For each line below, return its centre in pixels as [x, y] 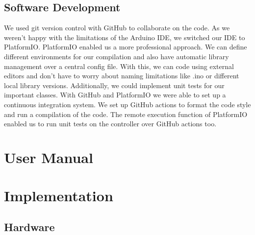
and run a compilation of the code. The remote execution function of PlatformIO [126, 114]
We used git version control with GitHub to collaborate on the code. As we [117, 28]
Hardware [29, 226]
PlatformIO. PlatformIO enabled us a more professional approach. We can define [126, 47]
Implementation [59, 196]
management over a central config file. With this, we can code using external [119, 66]
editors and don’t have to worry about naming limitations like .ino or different [122, 76]
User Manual [49, 157]
